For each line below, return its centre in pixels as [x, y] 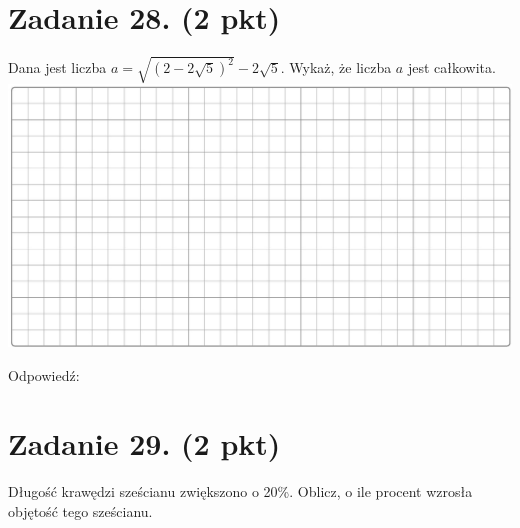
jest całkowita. [451, 67]
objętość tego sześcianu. [80, 510]
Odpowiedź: [44, 374]
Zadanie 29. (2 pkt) [144, 443]
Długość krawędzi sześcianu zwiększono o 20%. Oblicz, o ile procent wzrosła [240, 491]
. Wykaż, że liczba [336, 67]
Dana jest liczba [57, 67]
